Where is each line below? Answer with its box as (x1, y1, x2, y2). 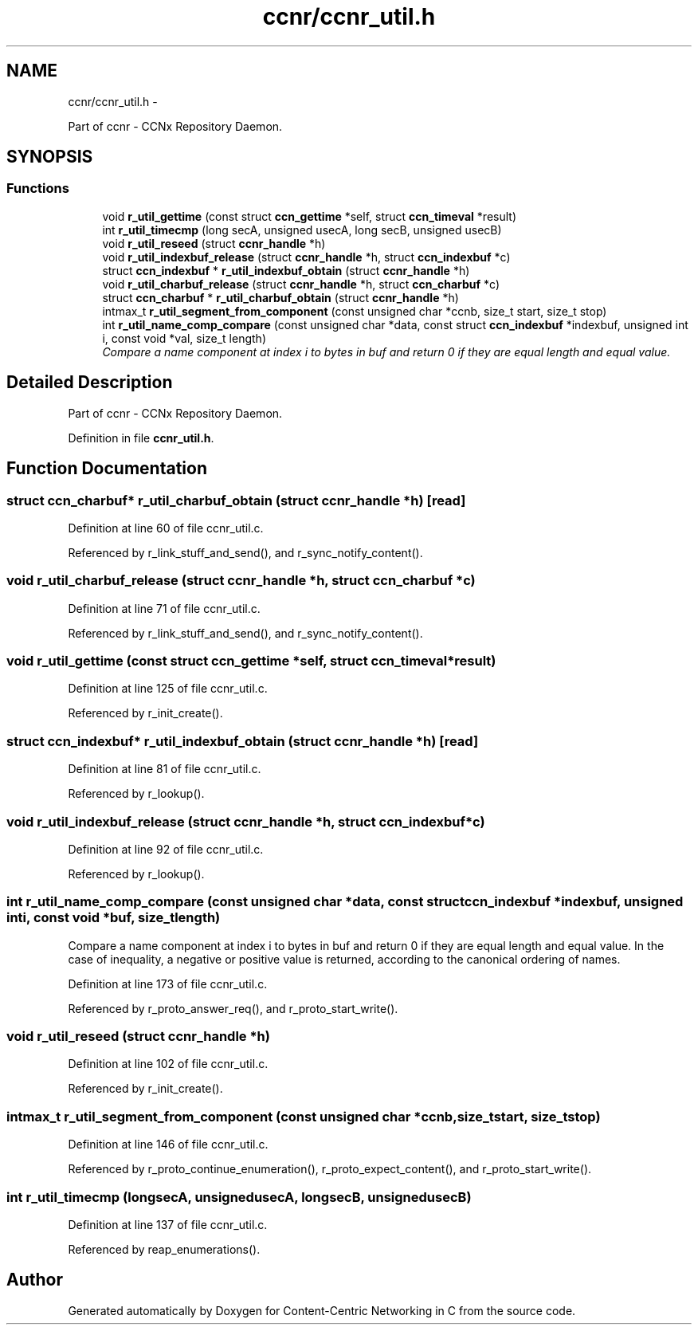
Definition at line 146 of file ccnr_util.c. (68, 1137, 269, 1152)
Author (6, 1270, 63, 1290)
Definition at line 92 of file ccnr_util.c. (68, 842, 264, 856)
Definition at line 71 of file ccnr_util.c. (68, 601, 261, 615)
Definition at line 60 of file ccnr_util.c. (68, 520, 264, 535)
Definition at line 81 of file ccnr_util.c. (68, 762, 261, 776)
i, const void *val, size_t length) (102, 331, 266, 345)
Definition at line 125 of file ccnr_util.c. (68, 681, 268, 696)
